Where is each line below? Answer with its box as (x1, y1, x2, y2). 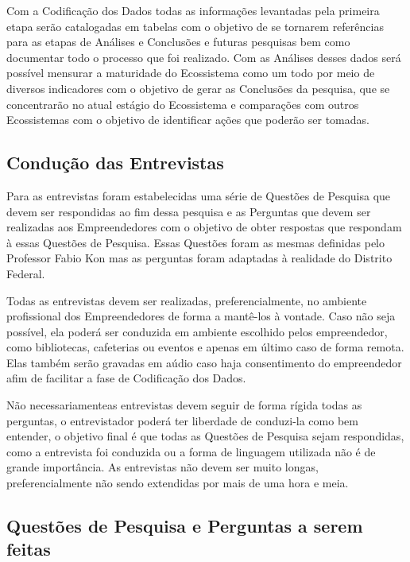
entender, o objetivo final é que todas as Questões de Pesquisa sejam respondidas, (6, 428, 404, 444)
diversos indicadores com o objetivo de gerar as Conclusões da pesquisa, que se (6, 79, 390, 96)
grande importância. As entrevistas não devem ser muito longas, (6, 459, 319, 475)
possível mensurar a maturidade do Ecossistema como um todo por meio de (6, 64, 375, 81)
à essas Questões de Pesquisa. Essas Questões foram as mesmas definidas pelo (6, 234, 385, 250)
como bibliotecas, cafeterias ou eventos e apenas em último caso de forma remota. (6, 339, 404, 355)
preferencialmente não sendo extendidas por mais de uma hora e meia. (6, 475, 349, 491)
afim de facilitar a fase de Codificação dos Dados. (6, 370, 246, 386)
